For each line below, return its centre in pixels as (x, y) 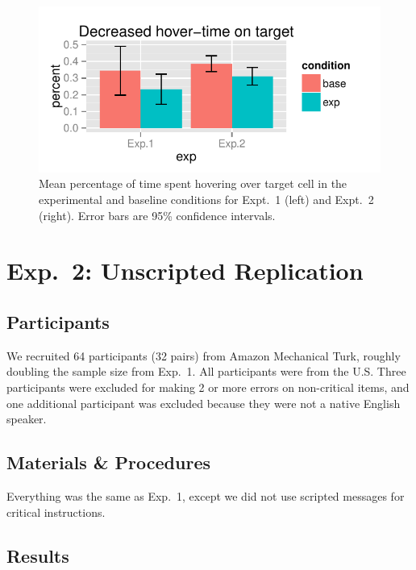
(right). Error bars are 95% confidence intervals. (157, 215)
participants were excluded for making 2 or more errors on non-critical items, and (208, 387)
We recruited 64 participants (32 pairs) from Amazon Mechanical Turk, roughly (204, 355)
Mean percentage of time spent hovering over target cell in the (193, 183)
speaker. (27, 419)
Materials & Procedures (109, 462)
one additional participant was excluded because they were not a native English (204, 403)
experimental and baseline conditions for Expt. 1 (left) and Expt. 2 (206, 200)
